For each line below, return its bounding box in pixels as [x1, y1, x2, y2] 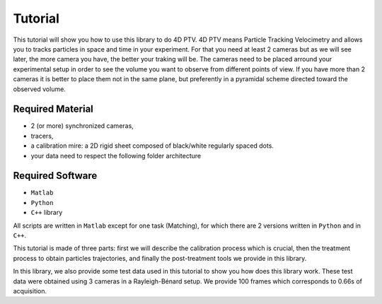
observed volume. [13, 85, 66, 93]
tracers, [30, 131, 54, 140]
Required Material [13, 103, 93, 115]
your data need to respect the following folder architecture [30, 151, 202, 160]
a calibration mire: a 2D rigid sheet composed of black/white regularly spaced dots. [30, 141, 274, 150]
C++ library [30, 209, 63, 217]
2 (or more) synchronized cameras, [30, 122, 134, 130]
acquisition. [13, 287, 47, 295]
